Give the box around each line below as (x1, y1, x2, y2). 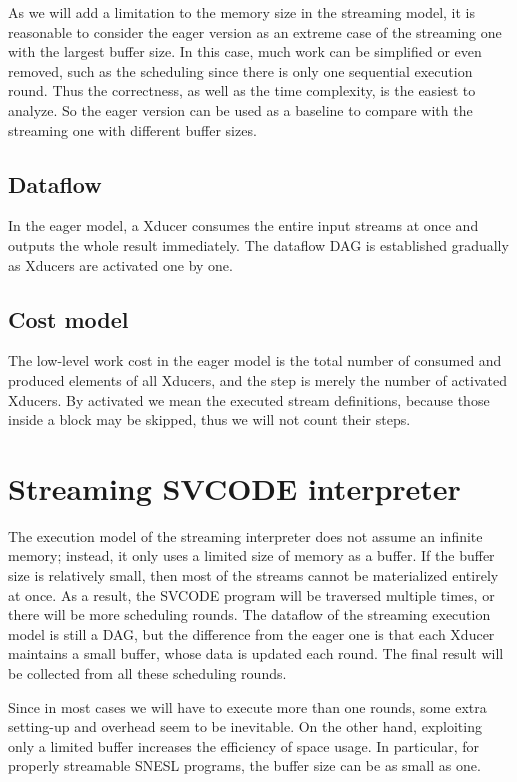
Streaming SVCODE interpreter (8, 467, 461, 508)
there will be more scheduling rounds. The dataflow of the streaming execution (8, 604, 491, 625)
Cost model (8, 303, 129, 334)
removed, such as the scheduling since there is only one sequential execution (8, 60, 473, 81)
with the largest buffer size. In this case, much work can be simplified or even (8, 41, 482, 62)
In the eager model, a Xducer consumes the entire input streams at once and (8, 215, 479, 236)
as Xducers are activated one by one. (8, 254, 233, 275)
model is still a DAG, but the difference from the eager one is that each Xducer (8, 623, 495, 644)
